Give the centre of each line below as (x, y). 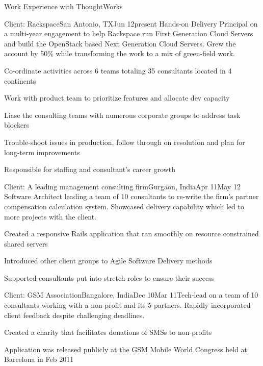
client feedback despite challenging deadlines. (74, 315)
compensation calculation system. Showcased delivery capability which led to (124, 206)
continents (20, 80)
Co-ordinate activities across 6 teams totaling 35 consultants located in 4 (118, 70)
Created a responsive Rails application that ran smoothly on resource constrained (131, 234)
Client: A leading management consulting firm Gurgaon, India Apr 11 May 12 (122, 186)
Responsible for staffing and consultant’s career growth (90, 169)
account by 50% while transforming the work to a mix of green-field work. (120, 53)
